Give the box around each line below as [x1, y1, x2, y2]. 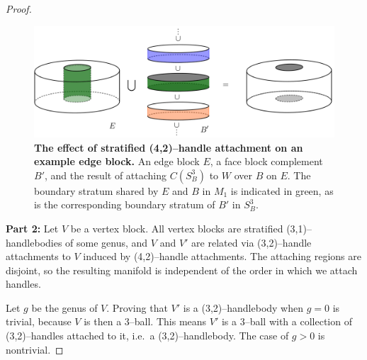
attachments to [6, 249, 71, 264]
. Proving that [106, 300, 168, 315]
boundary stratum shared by [34, 183, 159, 198]
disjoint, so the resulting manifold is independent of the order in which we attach [6, 262, 358, 277]
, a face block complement [210, 154, 323, 169]
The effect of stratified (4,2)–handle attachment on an [34, 140, 303, 154]
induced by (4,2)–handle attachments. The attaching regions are [83, 249, 361, 264]
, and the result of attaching [45, 167, 167, 182]
